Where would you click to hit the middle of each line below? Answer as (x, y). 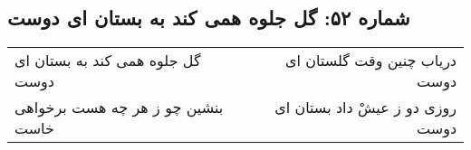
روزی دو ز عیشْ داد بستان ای (365, 108)
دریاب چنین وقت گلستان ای (371, 61)
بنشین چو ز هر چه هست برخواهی (119, 108)
